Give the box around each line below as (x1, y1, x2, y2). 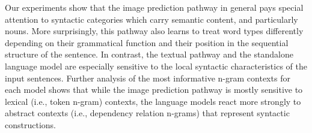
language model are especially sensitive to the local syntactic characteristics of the (5, 59, 307, 72)
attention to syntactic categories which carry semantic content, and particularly (5, 13, 298, 25)
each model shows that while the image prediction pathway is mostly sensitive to (5, 83, 303, 96)
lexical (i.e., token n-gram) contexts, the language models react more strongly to (5, 95, 301, 107)
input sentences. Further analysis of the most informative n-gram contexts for (5, 71, 290, 84)
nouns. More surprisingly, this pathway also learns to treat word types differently (5, 25, 304, 37)
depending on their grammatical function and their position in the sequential (5, 36, 289, 49)
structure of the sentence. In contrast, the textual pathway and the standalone (5, 48, 293, 61)
